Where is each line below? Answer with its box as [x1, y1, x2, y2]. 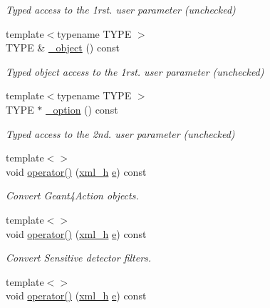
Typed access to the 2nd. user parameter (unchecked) [6, 126, 235, 141]
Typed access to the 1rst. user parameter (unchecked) [6, 2, 236, 16]
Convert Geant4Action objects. [6, 188, 139, 203]
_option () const [46, 101, 118, 116]
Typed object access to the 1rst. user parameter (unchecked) [6, 64, 264, 79]
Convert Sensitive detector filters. [6, 250, 152, 265]
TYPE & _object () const [6, 40, 120, 55]
